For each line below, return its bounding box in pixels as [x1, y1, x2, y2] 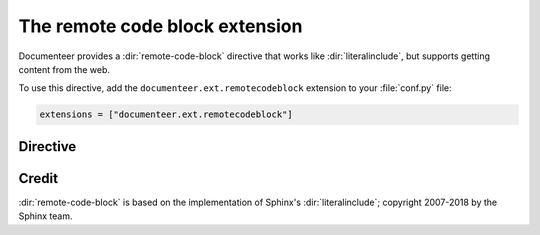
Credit [18, 170, 59, 187]
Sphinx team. [18, 210, 73, 222]
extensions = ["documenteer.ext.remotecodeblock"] [39, 109, 294, 120]
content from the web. [18, 63, 110, 75]
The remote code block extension [18, 15, 303, 37]
